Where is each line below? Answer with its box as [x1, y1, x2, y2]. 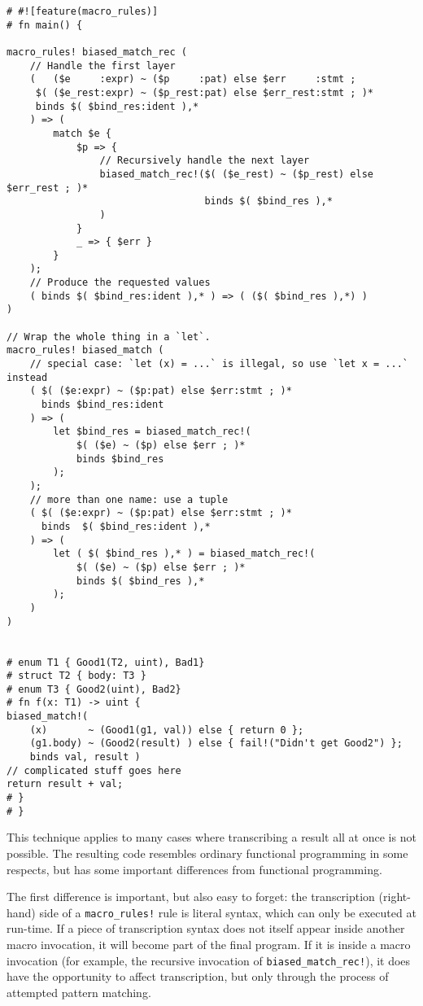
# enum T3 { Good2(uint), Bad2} [7, 683, 181, 695]
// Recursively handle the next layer [99, 155, 310, 167]
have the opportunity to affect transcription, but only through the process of [7, 968, 389, 985]
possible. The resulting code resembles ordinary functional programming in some [7, 844, 408, 861]
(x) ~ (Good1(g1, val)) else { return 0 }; [29, 724, 304, 736]
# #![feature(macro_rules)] [7, 6, 159, 17]
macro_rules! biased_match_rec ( [7, 46, 187, 58]
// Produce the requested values [29, 277, 211, 289]
